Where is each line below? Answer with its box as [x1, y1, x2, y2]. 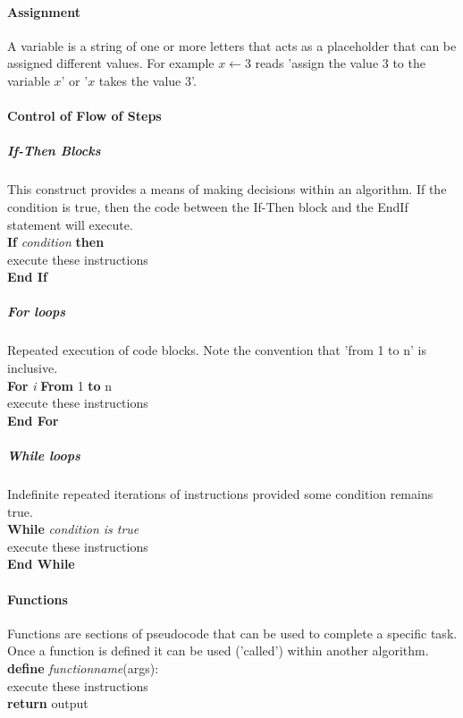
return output [7, 694, 88, 713]
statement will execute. [7, 215, 133, 233]
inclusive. [7, 359, 58, 377]
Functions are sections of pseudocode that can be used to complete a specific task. [7, 623, 458, 642]
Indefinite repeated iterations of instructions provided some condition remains [7, 484, 434, 503]
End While [7, 554, 75, 573]
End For [7, 410, 59, 429]
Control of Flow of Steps [7, 106, 162, 125]
